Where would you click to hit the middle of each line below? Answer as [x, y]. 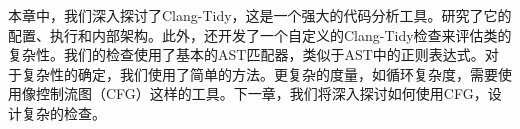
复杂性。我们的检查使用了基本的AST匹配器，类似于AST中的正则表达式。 [246, 54]
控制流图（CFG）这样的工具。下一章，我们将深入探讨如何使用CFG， [261, 93]
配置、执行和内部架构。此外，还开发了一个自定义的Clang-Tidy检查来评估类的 [260, 34]
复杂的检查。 [63, 112]
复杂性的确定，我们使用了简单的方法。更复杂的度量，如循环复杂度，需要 [259, 73]
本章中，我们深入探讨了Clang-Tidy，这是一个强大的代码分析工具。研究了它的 [260, 15]
